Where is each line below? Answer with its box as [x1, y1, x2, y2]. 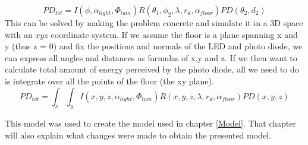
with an [5, 28, 33, 40]
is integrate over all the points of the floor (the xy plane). [5, 74, 214, 87]
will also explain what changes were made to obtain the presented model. [5, 128, 271, 141]
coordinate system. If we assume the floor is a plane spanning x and [51, 28, 298, 40]
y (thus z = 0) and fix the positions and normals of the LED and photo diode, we [5, 40, 303, 52]
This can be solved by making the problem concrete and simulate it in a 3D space [5, 17, 303, 29]
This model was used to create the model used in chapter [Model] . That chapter [5, 117, 297, 130]
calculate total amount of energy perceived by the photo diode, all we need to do [5, 63, 299, 75]
